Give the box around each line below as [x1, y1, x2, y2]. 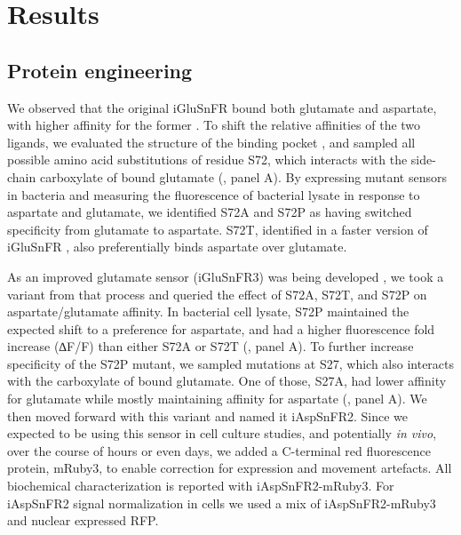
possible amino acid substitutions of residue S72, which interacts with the [7, 150, 408, 169]
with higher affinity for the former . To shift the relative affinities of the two [7, 116, 421, 134]
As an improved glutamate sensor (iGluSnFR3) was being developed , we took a [7, 267, 444, 285]
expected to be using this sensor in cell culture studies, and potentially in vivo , [7, 424, 437, 443]
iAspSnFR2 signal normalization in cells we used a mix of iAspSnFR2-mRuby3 [7, 493, 436, 512]
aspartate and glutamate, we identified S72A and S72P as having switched [7, 203, 412, 221]
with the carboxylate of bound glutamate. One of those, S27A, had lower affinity [7, 371, 447, 390]
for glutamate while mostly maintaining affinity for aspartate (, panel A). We [7, 389, 427, 408]
